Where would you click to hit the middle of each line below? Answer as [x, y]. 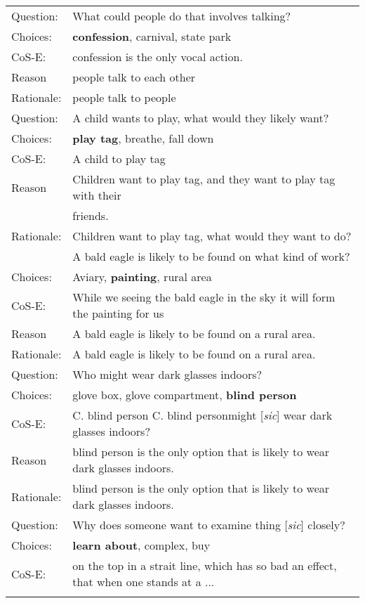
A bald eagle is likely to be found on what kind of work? [211, 256]
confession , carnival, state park [152, 36]
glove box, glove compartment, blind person [185, 395]
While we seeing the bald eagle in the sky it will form [204, 297]
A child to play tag [119, 158]
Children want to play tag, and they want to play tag [204, 179]
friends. [91, 215]
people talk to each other [134, 77]
